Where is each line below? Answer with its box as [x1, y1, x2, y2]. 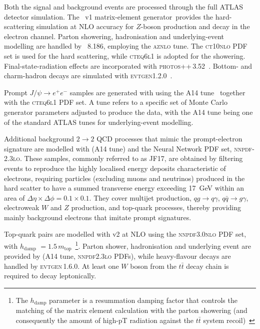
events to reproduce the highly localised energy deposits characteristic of [4, 162, 226, 173]
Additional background [4, 133, 74, 144]
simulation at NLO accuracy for [36, 21, 134, 32]
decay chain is [186, 260, 229, 271]
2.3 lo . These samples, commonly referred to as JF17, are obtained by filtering [4, 153, 243, 163]
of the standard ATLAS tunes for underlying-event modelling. [4, 116, 193, 127]
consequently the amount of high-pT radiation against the [15, 315, 194, 325]
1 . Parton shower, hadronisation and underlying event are [75, 239, 251, 251]
